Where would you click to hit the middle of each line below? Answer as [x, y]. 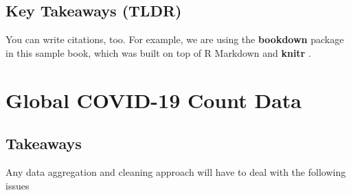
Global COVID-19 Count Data [154, 100]
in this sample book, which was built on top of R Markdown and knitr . [158, 52]
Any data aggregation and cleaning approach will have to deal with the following [176, 171]
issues [18, 185]
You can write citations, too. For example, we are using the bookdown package [175, 39]
